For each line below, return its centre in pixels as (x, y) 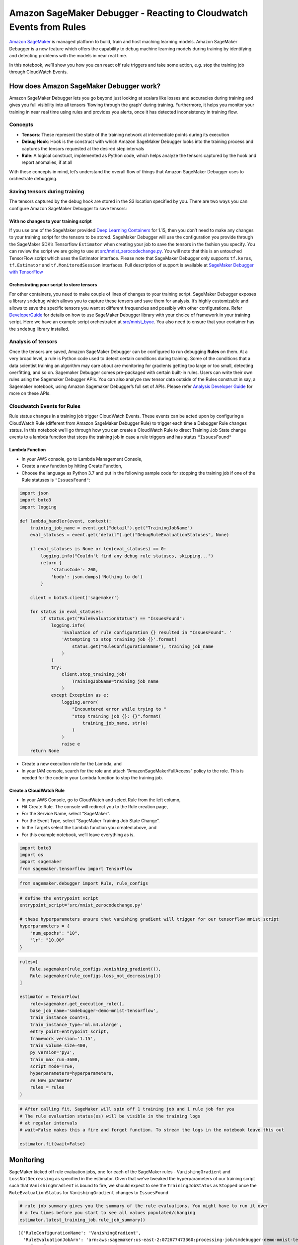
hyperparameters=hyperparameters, (72, 1073)
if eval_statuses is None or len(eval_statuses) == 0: (98, 549)
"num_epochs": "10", (55, 933)
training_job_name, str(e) (115, 723)
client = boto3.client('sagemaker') (74, 597)
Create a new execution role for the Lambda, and (72, 764)
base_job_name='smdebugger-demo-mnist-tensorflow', (94, 1010)
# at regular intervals (49, 1123)
